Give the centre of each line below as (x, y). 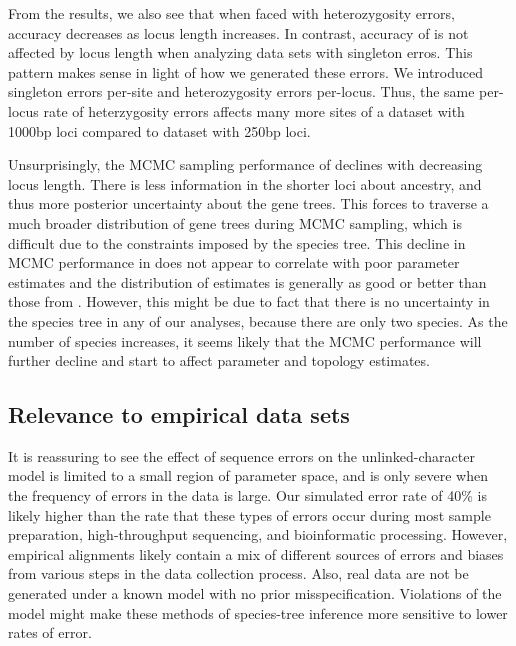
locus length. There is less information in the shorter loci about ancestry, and (245, 183)
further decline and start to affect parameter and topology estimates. (219, 360)
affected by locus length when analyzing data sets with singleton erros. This (240, 52)
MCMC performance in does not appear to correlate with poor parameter (234, 262)
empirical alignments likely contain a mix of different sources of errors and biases (256, 553)
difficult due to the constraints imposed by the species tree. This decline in (237, 242)
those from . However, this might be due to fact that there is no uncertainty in (249, 301)
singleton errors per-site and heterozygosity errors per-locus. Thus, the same (241, 91)
